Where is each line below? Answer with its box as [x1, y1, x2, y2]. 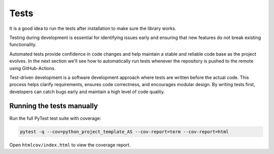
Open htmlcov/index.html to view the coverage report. [9, 142, 131, 148]
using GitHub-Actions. [9, 65, 56, 71]
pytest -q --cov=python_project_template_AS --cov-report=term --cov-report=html [20, 129, 229, 134]
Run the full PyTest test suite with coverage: [9, 115, 101, 121]
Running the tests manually [9, 102, 98, 110]
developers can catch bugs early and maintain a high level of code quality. [9, 89, 165, 95]
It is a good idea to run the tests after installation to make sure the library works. [9, 25, 177, 31]
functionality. [9, 42, 37, 48]
